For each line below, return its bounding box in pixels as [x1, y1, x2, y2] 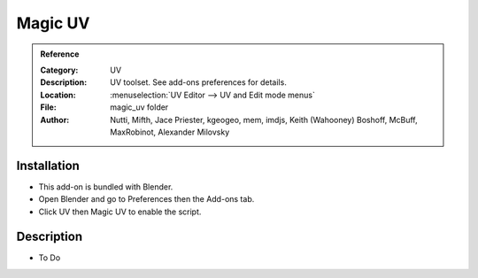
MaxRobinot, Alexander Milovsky [110, 127, 230, 137]
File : [40, 102, 57, 112]
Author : [40, 114, 70, 125]
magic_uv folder [110, 102, 169, 112]
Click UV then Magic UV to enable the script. [38, 206, 202, 217]
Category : [40, 65, 79, 75]
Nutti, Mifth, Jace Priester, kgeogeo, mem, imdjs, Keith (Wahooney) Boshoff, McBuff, [110, 114, 418, 125]
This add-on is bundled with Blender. [38, 181, 173, 192]
